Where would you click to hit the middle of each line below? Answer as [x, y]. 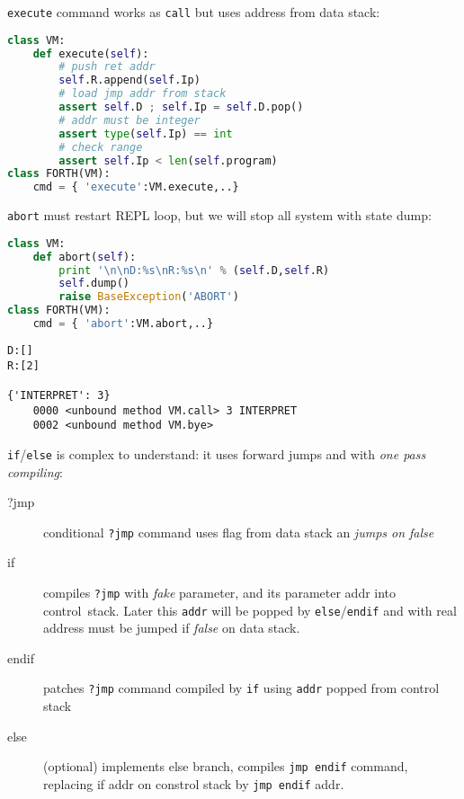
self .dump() [94, 284]
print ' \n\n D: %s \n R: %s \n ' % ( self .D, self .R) [194, 270]
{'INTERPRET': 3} [59, 395]
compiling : [35, 471]
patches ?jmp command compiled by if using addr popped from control [241, 688]
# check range [101, 147]
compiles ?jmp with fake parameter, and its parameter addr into [220, 592]
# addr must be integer [129, 120]
